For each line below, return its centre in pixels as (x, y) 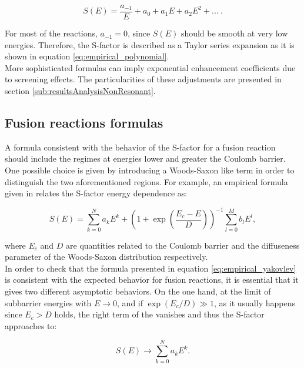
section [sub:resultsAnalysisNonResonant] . (80, 91)
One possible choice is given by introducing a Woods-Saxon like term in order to (150, 170)
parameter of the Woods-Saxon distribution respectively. (106, 257)
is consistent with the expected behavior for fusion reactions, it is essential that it (152, 280)
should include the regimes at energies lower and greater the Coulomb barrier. (145, 158)
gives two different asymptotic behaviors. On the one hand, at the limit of (138, 291)
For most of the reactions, (51, 33)
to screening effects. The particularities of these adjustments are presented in (143, 79)
